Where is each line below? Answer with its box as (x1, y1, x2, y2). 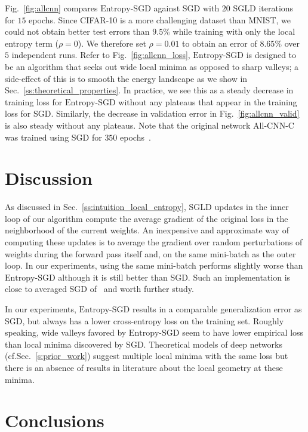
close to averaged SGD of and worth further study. (5, 282, 194, 295)
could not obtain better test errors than (5, 25, 150, 38)
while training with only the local (173, 25, 295, 38)
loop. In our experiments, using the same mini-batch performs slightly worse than (5, 259, 303, 272)
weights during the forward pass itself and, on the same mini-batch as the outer (5, 247, 296, 260)
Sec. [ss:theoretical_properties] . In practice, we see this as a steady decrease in (5, 84, 294, 96)
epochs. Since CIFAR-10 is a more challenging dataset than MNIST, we (29, 13, 291, 26)
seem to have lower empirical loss (182, 326, 304, 339)
